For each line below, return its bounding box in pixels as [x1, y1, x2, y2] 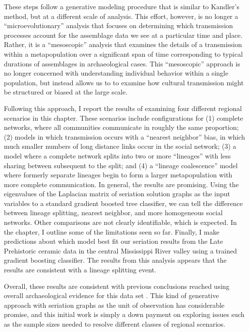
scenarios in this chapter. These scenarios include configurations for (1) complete [4, 112, 243, 123]
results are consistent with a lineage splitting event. [4, 265, 156, 275]
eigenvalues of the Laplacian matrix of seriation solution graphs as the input [4, 189, 230, 199]
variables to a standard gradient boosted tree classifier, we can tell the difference [4, 198, 243, 208]
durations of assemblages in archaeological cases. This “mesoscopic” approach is [4, 58, 240, 68]
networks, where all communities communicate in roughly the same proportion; [4, 122, 239, 132]
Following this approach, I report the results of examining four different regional [4, 103, 242, 113]
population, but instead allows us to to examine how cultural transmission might [4, 77, 244, 87]
